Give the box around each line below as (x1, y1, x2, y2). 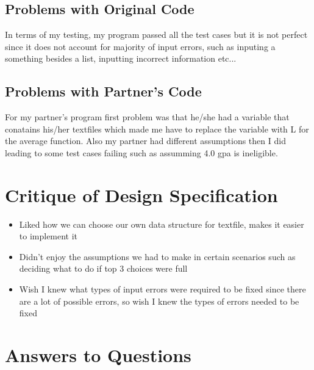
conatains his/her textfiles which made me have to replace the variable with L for (5, 122, 309, 135)
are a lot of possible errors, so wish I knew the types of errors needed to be (19, 294, 299, 307)
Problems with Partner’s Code (5, 82, 202, 101)
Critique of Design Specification (5, 182, 278, 207)
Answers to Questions (5, 343, 191, 368)
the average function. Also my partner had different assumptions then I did (5, 134, 286, 147)
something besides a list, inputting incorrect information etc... (5, 52, 237, 65)
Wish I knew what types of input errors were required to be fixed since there (19, 283, 306, 296)
